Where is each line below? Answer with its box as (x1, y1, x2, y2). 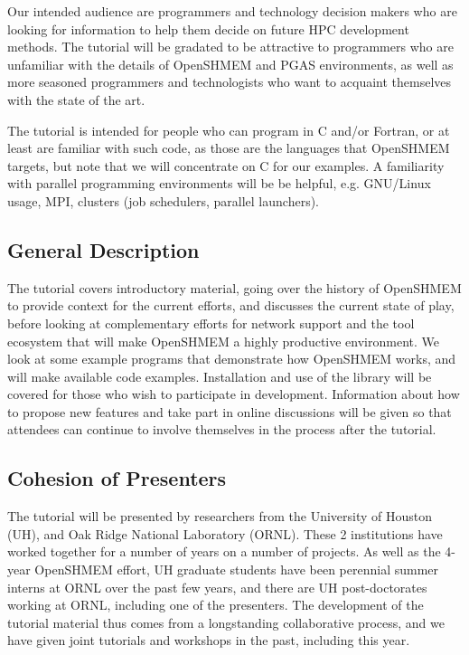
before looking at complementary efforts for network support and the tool (7, 313, 415, 332)
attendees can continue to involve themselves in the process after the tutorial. (7, 420, 436, 439)
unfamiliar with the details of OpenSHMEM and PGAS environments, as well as (7, 54, 454, 73)
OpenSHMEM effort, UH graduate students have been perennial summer (34, 560, 439, 579)
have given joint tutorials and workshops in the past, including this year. (7, 631, 410, 650)
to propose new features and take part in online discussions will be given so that (7, 402, 452, 421)
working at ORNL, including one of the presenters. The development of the (7, 595, 424, 614)
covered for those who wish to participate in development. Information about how (7, 384, 460, 403)
